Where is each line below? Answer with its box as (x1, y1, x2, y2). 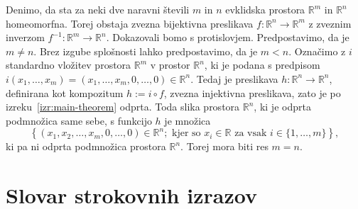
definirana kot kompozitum (6, 85, 124, 100)
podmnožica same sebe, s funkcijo (6, 113, 152, 128)
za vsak (234, 128, 267, 139)
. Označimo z (288, 43, 346, 58)
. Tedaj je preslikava (190, 71, 278, 86)
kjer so (172, 128, 201, 139)
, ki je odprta (254, 99, 311, 114)
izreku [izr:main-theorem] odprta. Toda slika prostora (6, 99, 240, 114)
